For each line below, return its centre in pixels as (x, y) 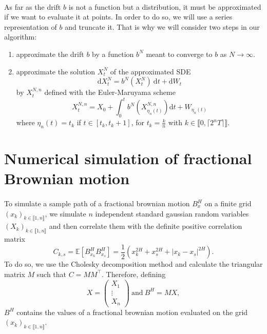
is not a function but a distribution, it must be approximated (165, 6)
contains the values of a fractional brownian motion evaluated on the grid (132, 312)
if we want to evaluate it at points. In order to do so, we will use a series (118, 17)
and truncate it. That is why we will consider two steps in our (162, 26)
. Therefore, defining (133, 274)
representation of (31, 26)
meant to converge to (179, 54)
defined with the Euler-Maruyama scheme (110, 92)
